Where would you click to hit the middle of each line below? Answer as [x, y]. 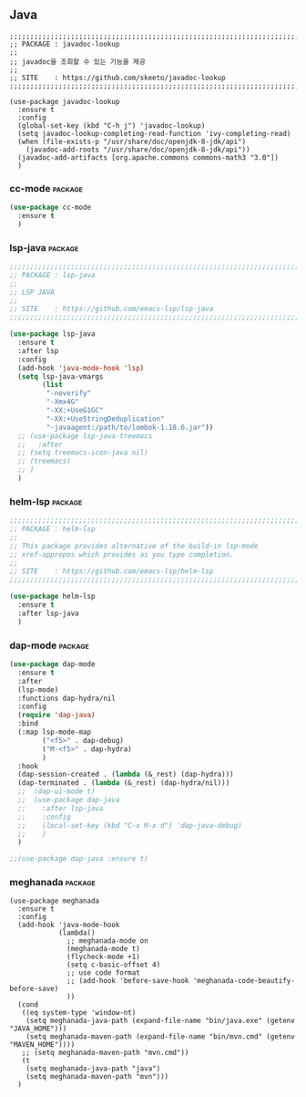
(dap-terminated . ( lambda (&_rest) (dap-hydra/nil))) [124, 783]
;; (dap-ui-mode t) [56, 792]
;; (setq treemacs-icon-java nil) [83, 453]
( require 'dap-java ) [56, 716]
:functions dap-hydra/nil [67, 698]
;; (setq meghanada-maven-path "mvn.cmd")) [105, 1053]
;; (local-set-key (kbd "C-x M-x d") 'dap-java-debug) [130, 825]
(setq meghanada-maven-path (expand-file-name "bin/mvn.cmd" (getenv [161, 1037]
